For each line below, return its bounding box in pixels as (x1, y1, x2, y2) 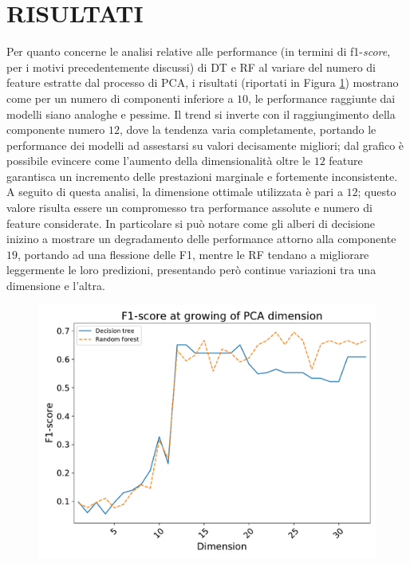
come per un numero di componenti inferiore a (6, 89, 234, 106)
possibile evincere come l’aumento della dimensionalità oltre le (6, 152, 311, 169)
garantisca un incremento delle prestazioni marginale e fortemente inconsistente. (6, 167, 398, 184)
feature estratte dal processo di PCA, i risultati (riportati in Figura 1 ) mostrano (6, 74, 399, 91)
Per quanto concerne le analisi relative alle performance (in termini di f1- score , (6, 43, 391, 60)
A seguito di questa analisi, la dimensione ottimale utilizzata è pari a (6, 183, 343, 200)
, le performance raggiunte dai (248, 89, 396, 106)
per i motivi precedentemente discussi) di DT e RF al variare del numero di (6, 58, 376, 75)
